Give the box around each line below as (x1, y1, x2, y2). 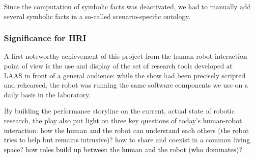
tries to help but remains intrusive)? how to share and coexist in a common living (4, 135, 250, 145)
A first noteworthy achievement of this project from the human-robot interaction (4, 51, 247, 61)
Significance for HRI (4, 32, 86, 44)
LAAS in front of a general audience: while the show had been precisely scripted (4, 70, 246, 80)
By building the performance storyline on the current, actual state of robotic (4, 106, 235, 116)
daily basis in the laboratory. (4, 89, 91, 99)
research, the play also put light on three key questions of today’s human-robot (4, 115, 242, 125)
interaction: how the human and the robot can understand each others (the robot (4, 125, 249, 135)
